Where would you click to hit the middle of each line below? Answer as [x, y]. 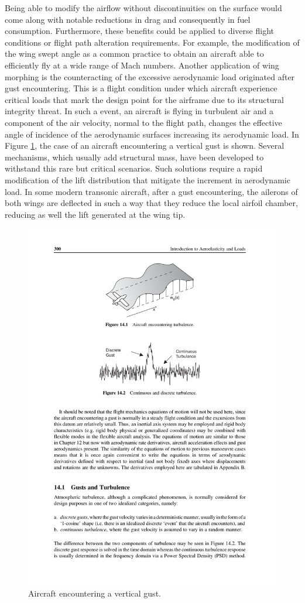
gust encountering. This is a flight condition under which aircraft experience [141, 88]
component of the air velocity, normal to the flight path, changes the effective [143, 122]
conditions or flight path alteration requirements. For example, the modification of [152, 42]
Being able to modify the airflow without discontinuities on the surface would [143, 8]
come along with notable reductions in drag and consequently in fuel [128, 19]
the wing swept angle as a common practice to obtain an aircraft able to [134, 54]
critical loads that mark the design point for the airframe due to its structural [144, 99]
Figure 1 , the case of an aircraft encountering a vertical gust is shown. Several [145, 145]
